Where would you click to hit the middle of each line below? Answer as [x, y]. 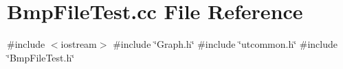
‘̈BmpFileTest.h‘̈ [41, 57]
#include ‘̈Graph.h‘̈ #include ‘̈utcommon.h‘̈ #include [225, 44]
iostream [79, 44]
